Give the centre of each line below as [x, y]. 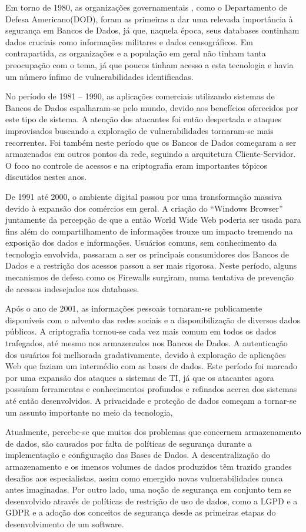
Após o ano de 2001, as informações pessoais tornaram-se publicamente [134, 308]
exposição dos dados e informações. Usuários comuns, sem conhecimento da [141, 242]
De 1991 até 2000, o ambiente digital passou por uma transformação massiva [144, 196]
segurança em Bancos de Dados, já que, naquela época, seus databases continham [152, 30]
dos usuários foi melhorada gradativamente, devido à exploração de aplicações [146, 354]
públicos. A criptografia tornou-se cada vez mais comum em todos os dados [141, 331]
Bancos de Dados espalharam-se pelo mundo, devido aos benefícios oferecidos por [152, 107]
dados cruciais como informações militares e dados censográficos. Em [129, 41]
